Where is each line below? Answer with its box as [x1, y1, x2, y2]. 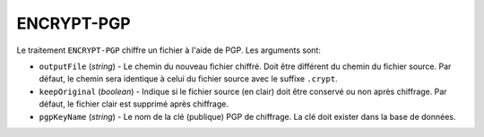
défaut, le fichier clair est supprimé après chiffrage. [39, 98, 229, 109]
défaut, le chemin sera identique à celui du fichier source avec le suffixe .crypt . [39, 73, 338, 84]
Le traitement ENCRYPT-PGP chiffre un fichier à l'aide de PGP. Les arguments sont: [16, 45, 322, 56]
